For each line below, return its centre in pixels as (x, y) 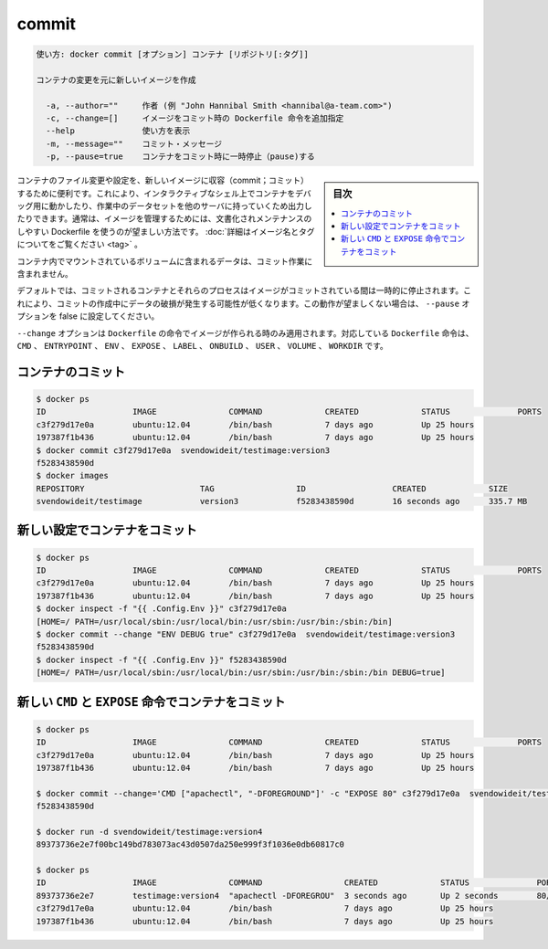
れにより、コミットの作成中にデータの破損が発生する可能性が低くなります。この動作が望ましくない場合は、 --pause (238, 303)
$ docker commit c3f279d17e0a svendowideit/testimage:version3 (183, 450)
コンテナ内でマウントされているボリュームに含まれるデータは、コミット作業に (165, 261)
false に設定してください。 (109, 316)
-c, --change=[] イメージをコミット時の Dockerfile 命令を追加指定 (195, 118)
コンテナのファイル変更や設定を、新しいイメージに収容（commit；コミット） (163, 180)
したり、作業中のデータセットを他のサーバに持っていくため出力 (184, 206)
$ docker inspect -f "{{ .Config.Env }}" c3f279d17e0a (161, 609)
